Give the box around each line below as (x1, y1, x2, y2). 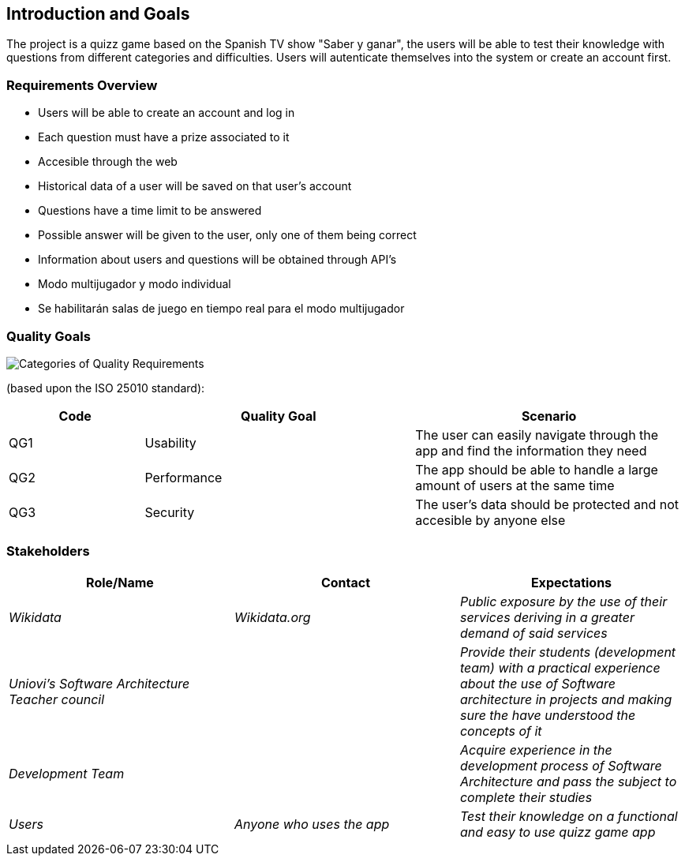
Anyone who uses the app (234, 815, 390, 832)
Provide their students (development (459, 643, 676, 660)
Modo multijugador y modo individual (38, 277, 231, 291)
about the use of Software (459, 675, 616, 691)
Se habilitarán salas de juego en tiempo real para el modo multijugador (38, 302, 405, 316)
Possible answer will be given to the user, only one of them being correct (38, 228, 417, 242)
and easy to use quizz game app (459, 823, 656, 840)
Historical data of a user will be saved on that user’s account (38, 179, 352, 193)
